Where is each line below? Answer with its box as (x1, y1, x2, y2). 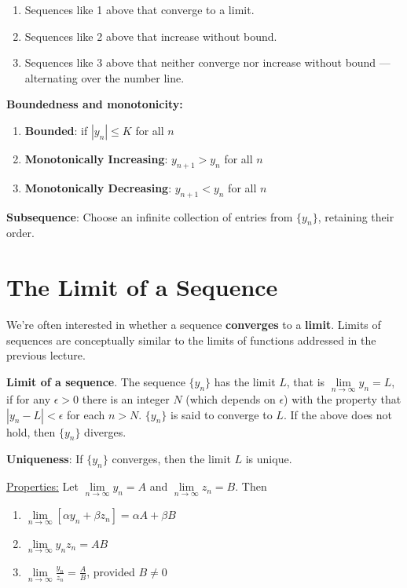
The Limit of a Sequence (6, 271, 278, 303)
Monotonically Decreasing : (24, 179, 172, 195)
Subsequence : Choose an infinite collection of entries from (6, 208, 293, 225)
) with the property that (284, 391, 401, 407)
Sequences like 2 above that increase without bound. (24, 27, 277, 44)
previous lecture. (6, 347, 86, 363)
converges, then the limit (112, 451, 231, 467)
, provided (86, 563, 135, 579)
